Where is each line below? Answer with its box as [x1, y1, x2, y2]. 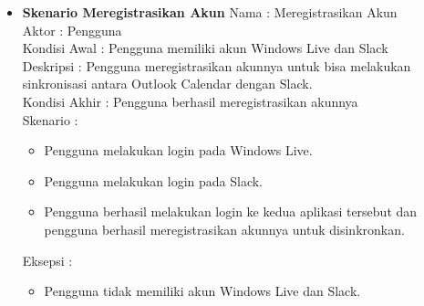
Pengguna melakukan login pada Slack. [44, 171, 263, 190]
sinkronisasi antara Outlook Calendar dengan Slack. [22, 74, 313, 93]
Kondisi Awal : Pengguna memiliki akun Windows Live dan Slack [22, 38, 388, 58]
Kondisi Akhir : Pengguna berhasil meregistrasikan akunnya [22, 91, 358, 111]
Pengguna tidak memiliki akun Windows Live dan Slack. [44, 281, 361, 301]
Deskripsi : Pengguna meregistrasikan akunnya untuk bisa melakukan [22, 56, 411, 75]
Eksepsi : [22, 250, 73, 269]
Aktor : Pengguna [22, 20, 122, 39]
